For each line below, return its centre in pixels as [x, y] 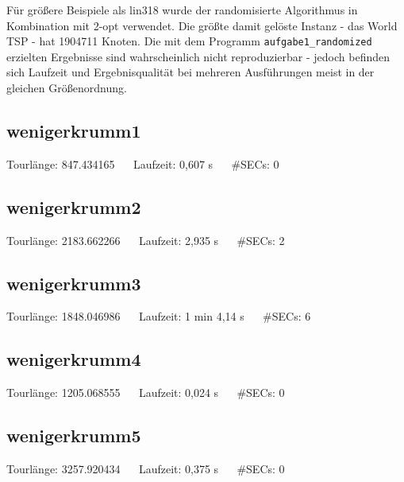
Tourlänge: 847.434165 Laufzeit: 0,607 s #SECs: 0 [143, 163]
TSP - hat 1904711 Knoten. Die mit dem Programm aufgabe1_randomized [189, 41]
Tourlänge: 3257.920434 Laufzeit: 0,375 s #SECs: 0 [146, 469]
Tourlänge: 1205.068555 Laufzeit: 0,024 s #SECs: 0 [146, 393]
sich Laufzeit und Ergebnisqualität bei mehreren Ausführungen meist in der [190, 72]
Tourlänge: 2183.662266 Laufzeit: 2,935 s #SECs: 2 [146, 240]
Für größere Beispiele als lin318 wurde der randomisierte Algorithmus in [182, 10]
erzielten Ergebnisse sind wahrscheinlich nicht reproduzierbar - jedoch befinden [198, 56]
